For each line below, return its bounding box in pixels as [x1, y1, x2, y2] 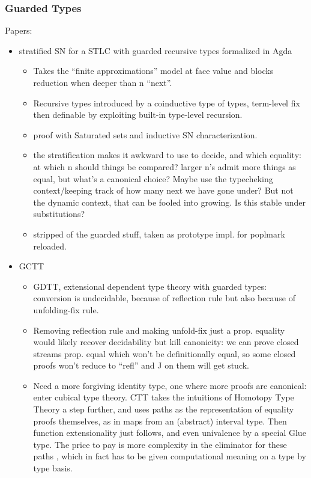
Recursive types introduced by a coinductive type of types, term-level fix [33, 96, 300, 109]
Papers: [5, 24, 32, 37]
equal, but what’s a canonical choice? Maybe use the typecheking [33, 172, 273, 185]
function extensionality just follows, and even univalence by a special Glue [33, 426, 306, 439]
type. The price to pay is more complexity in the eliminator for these [33, 438, 287, 450]
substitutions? [33, 207, 85, 220]
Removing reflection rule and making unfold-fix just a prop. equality [33, 323, 285, 336]
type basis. [33, 462, 73, 474]
